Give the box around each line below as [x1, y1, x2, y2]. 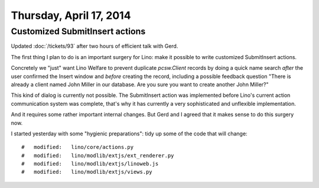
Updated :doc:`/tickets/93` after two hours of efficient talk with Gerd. [11, 43, 178, 50]
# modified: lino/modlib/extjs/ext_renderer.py [21, 152, 174, 159]
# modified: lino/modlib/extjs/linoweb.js [21, 160, 159, 167]
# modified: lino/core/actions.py [21, 144, 134, 151]
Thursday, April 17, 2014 [11, 9, 131, 22]
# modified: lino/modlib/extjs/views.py [21, 168, 153, 176]
